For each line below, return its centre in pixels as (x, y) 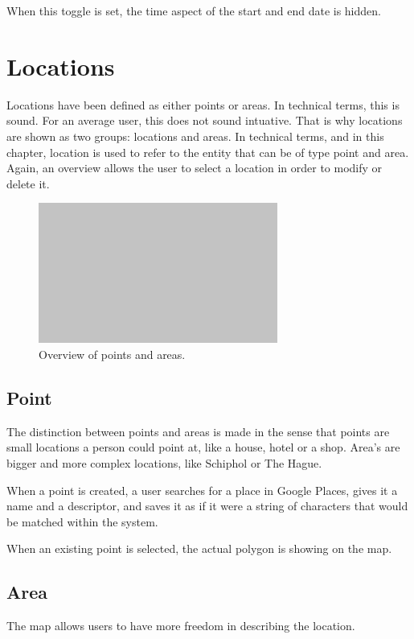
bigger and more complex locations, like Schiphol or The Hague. (164, 463)
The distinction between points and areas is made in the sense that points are (198, 431)
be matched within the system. (82, 521)
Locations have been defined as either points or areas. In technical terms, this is (203, 104)
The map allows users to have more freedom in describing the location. (181, 626)
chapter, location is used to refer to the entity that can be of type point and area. (208, 152)
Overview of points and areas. (112, 355)
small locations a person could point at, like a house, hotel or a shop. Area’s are (203, 447)
